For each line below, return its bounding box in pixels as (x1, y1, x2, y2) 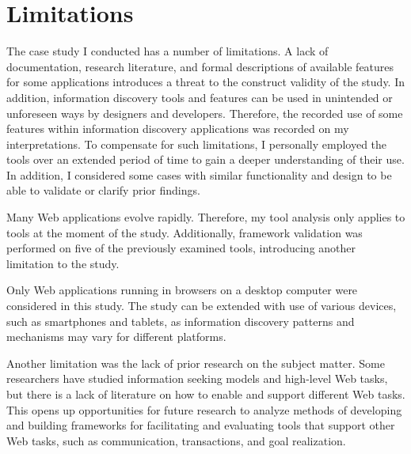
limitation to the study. (6, 255, 120, 271)
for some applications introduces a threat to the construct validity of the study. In (6, 74, 405, 90)
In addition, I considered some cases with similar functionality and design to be (6, 166, 392, 183)
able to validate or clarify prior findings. (6, 182, 200, 199)
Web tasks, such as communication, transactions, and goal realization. (6, 432, 346, 448)
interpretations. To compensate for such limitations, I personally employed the (6, 135, 387, 152)
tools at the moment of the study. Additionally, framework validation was (6, 224, 363, 240)
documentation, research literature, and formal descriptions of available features (6, 58, 394, 74)
